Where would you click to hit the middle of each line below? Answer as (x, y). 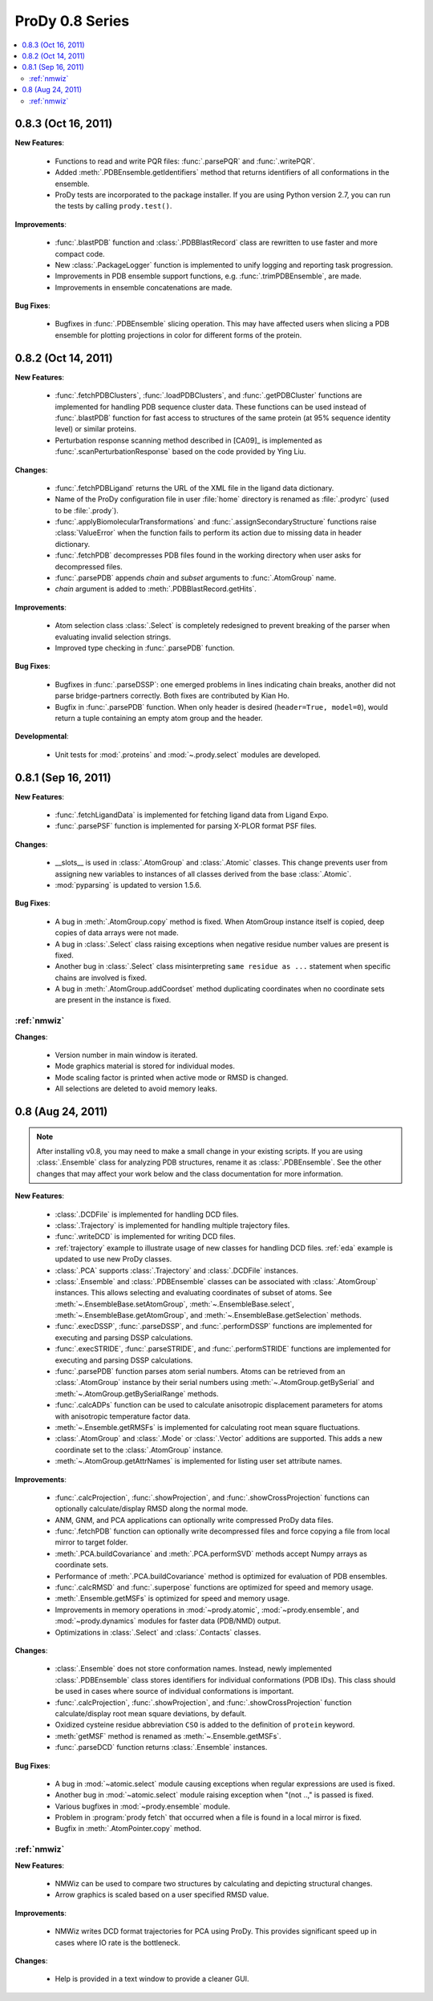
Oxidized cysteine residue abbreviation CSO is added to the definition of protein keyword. (205, 1725)
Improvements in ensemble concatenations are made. (144, 287)
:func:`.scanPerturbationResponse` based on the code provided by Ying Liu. (180, 452)
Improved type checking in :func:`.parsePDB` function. (145, 648)
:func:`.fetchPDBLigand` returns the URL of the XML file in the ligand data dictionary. (194, 488)
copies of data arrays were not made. (117, 933)
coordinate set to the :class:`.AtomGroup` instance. (139, 1450)
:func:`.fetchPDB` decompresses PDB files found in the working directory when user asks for (208, 555)
